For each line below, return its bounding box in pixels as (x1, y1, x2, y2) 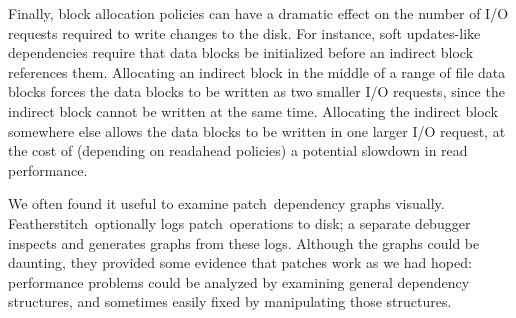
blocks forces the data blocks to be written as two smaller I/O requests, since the (8, 81, 505, 102)
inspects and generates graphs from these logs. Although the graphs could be (8, 232, 480, 253)
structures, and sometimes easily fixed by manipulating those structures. (8, 291, 452, 312)
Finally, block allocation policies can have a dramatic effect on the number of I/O (8, 3, 509, 23)
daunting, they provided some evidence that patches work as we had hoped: (8, 252, 472, 273)
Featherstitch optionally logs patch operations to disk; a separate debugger (8, 212, 471, 233)
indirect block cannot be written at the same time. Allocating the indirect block (8, 100, 498, 121)
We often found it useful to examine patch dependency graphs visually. (8, 193, 445, 214)
